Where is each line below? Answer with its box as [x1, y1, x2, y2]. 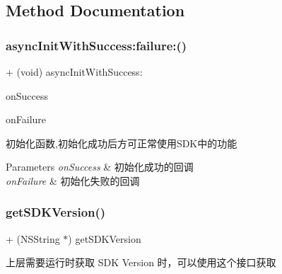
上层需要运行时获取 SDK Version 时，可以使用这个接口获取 [6, 255, 276, 270]
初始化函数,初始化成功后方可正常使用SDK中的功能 [6, 135, 237, 150]
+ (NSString [6, 231, 60, 246]
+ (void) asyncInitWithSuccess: [6, 64, 143, 79]
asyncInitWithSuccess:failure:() [6, 36, 187, 54]
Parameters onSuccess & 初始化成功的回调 [6, 159, 194, 174]
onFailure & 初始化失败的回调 [6, 173, 140, 188]
